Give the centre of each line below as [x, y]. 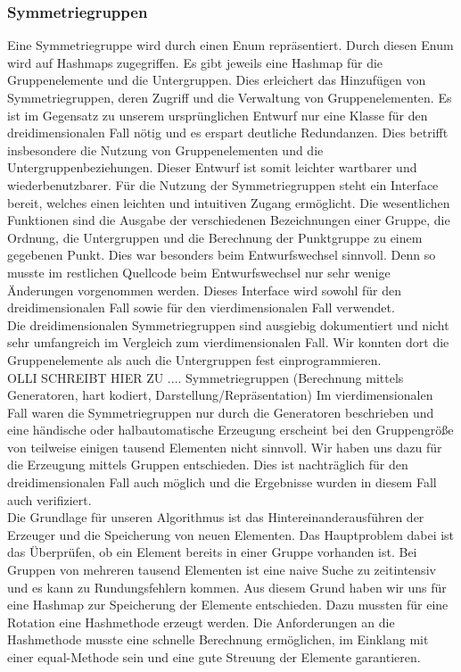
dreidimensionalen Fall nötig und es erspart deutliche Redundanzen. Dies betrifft [228, 133]
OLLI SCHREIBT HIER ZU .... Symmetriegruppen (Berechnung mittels [206, 377]
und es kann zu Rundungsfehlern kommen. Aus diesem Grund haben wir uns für [227, 587]
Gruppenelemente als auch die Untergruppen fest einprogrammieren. [194, 359]
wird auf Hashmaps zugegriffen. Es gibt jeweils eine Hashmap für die [195, 62]
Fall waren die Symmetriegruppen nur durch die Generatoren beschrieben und [221, 412]
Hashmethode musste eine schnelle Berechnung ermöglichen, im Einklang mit [218, 639]
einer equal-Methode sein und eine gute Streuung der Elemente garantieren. [214, 657]
